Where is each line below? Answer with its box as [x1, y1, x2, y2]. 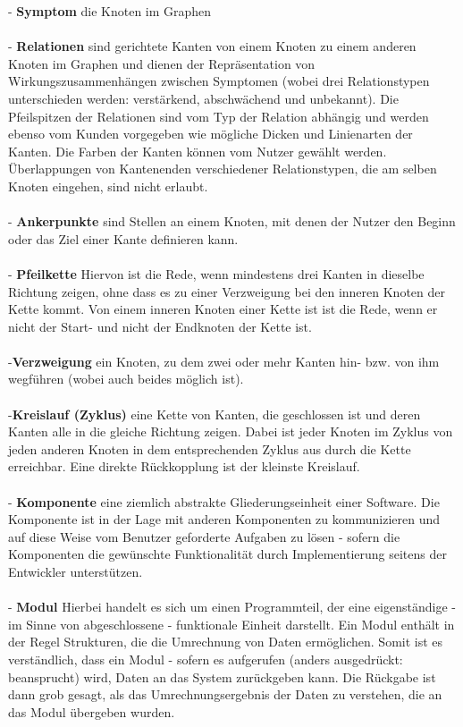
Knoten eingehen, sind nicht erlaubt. [8, 176, 208, 195]
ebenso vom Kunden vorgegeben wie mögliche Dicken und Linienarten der [8, 124, 413, 143]
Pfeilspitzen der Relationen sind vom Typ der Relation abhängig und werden [8, 106, 429, 125]
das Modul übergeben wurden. [8, 702, 175, 721]
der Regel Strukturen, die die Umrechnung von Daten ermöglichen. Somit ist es [8, 632, 443, 651]
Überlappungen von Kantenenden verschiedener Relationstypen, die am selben [8, 159, 437, 178]
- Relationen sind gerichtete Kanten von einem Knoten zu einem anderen [8, 37, 417, 55]
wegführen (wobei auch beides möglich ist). [8, 369, 244, 388]
